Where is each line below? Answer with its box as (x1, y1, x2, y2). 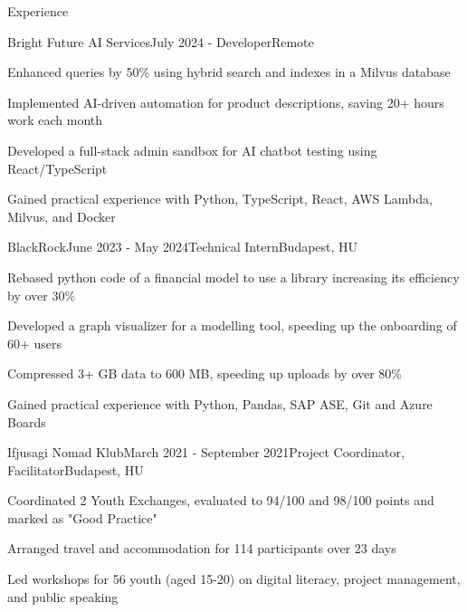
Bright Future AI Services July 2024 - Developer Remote (7, 32, 314, 51)
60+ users (7, 333, 62, 352)
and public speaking (7, 587, 119, 606)
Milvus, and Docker (7, 206, 116, 225)
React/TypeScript (7, 158, 108, 177)
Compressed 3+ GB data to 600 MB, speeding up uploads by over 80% (7, 364, 403, 383)
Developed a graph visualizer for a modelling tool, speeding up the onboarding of (7, 316, 457, 335)
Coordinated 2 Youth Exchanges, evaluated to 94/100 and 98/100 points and (7, 491, 434, 510)
